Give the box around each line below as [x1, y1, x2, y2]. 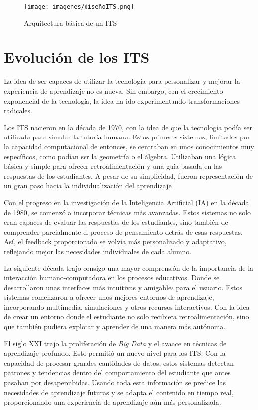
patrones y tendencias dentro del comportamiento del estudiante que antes [4, 367, 231, 378]
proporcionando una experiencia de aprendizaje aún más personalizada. [4, 397, 221, 407]
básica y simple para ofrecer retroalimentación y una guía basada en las [4, 161, 222, 171]
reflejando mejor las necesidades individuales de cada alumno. [4, 246, 192, 256]
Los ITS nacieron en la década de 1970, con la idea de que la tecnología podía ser [4, 122, 252, 132]
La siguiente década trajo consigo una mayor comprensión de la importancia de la [4, 263, 254, 273]
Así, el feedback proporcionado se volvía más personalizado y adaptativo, [4, 236, 227, 247]
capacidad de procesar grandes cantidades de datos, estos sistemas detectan [4, 357, 234, 368]
